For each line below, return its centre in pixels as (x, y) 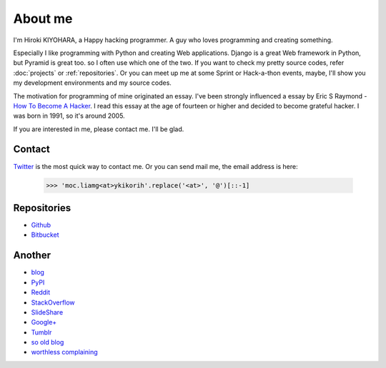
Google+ (44, 322)
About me (43, 19)
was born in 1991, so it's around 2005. (69, 116)
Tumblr (41, 332)
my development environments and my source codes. (92, 83)
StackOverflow (53, 302)
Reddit (41, 292)
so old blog (48, 342)
